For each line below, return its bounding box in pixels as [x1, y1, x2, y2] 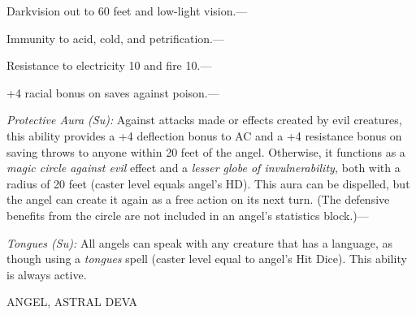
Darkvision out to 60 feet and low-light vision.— [6, 2, 248, 19]
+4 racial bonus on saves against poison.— [6, 84, 219, 101]
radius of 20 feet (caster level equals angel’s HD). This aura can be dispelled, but [6, 175, 410, 192]
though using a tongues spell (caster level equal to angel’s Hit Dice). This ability [6, 250, 407, 267]
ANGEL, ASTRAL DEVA [6, 293, 138, 310]
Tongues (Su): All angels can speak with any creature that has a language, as [6, 234, 393, 251]
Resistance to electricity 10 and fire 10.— [6, 57, 212, 74]
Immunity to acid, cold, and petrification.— [6, 29, 225, 46]
